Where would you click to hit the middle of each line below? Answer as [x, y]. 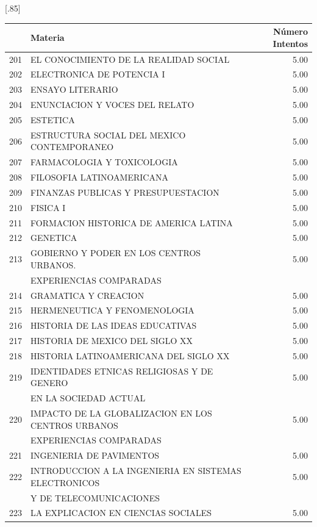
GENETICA [54, 238]
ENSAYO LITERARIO [74, 89]
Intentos [290, 43]
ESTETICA [53, 119]
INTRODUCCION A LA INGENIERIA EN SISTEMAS [136, 471]
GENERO [49, 383]
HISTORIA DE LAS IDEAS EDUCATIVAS [114, 325]
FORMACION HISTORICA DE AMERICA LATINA [132, 222]
